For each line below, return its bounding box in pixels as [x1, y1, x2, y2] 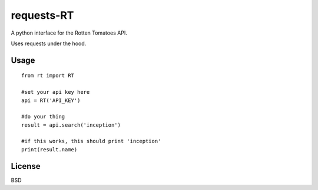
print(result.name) [21, 146, 78, 152]
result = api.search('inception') [21, 121, 121, 128]
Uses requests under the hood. [11, 40, 87, 47]
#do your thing [21, 113, 65, 120]
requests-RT [11, 9, 74, 22]
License [11, 161, 41, 171]
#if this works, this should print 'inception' [21, 138, 161, 145]
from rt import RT [21, 72, 75, 79]
